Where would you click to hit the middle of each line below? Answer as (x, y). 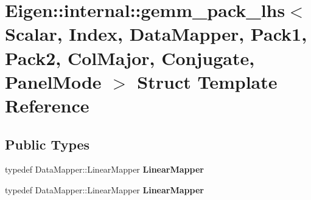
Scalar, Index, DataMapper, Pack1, (156, 34)
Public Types (47, 144)
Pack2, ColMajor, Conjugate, (130, 57)
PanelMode (53, 81)
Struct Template (207, 81)
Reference (47, 105)
